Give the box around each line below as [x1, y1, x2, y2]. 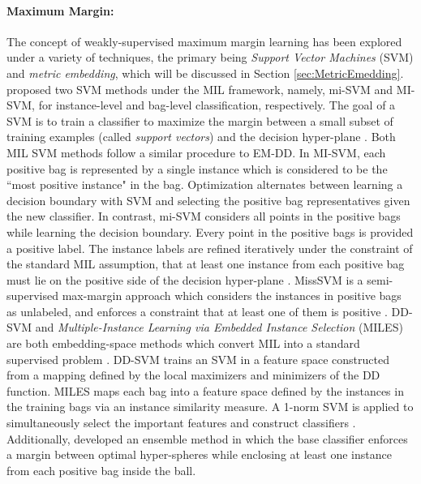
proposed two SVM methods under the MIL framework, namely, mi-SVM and [6, 80, 393, 97]
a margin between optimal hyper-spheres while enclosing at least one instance [6, 446, 392, 463]
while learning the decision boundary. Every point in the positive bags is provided [6, 223, 414, 240]
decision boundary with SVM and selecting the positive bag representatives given [6, 191, 410, 208]
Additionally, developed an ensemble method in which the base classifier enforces [6, 430, 408, 447]
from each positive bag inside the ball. [6, 461, 196, 478]
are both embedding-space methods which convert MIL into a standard [6, 335, 360, 352]
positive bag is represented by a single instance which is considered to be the [6, 160, 388, 177]
